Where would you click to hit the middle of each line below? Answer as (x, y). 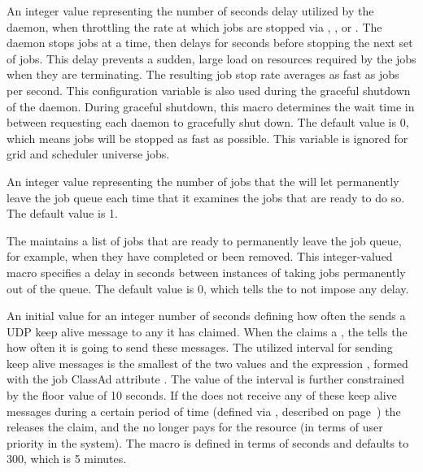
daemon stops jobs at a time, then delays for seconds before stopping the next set (210, 43)
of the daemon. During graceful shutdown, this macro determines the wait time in (211, 106)
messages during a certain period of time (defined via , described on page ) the (204, 411)
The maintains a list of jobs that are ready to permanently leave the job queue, (204, 240)
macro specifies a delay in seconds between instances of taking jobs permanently (206, 272)
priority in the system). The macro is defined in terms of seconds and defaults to (208, 442)
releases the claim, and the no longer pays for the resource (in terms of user (195, 427)
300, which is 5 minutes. (67, 459)
